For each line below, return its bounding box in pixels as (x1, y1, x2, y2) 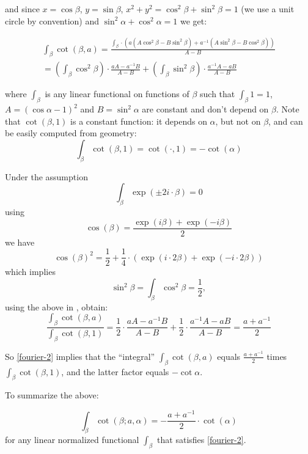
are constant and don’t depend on (142, 103, 269, 115)
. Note (276, 103, 299, 115)
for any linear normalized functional (5, 433, 139, 446)
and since (5, 2, 40, 15)
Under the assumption (5, 170, 88, 183)
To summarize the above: (5, 389, 99, 401)
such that (200, 87, 235, 100)
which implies (5, 265, 56, 278)
